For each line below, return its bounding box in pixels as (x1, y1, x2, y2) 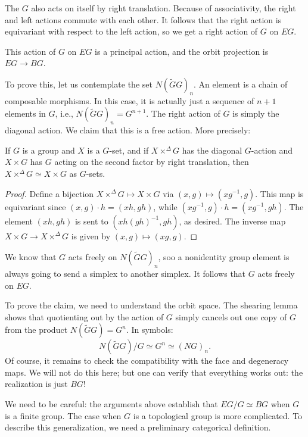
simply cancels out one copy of (175, 310, 287, 323)
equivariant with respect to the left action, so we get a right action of (5, 25, 258, 38)
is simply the (232, 107, 279, 120)
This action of (5, 45, 56, 57)
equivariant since (5, 200, 66, 213)
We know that (5, 251, 57, 263)
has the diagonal (182, 143, 242, 156)
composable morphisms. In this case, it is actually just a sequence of (5, 94, 254, 107)
